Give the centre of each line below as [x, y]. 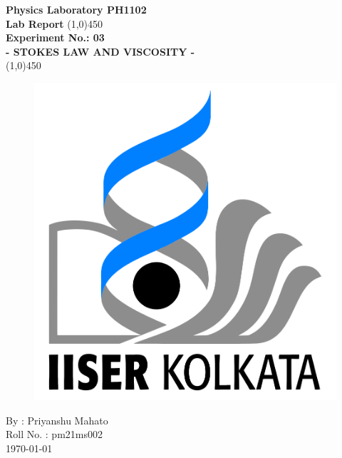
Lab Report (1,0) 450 [55, 23]
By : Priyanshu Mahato [57, 420]
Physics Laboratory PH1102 [76, 9]
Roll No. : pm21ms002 [54, 434]
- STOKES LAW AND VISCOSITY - [100, 51]
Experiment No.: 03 [55, 37]
